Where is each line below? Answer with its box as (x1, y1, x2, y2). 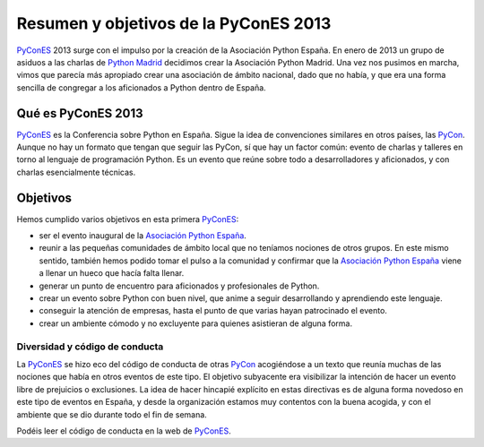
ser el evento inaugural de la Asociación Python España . (39, 230, 246, 241)
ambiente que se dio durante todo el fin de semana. (16, 408, 208, 420)
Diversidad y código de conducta (16, 340, 164, 353)
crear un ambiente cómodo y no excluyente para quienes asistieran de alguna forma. (39, 318, 353, 329)
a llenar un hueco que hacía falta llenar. (39, 268, 185, 279)
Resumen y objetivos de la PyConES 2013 (16, 13, 332, 33)
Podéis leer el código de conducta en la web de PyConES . (16, 426, 232, 436)
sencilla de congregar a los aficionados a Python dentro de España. (16, 82, 266, 93)
